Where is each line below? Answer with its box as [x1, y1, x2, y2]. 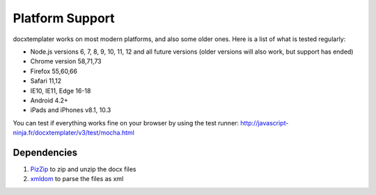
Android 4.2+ [30, 96, 69, 104]
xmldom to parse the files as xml [30, 175, 124, 183]
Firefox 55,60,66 [30, 67, 78, 75]
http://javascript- [240, 118, 289, 127]
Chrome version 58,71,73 [30, 57, 102, 65]
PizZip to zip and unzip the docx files [30, 164, 136, 173]
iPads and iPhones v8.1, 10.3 [30, 106, 111, 114]
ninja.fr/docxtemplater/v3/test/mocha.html [13, 129, 135, 137]
